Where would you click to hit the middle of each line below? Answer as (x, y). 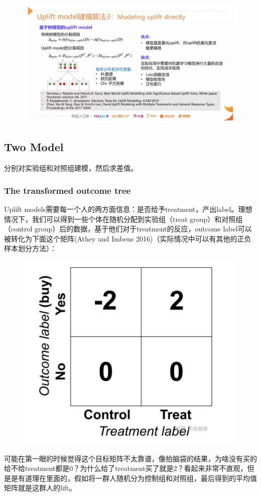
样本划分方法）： (30, 248)
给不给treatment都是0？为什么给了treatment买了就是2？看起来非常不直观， (126, 468)
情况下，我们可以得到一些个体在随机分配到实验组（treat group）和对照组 (123, 219)
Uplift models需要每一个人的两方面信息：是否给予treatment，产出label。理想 (128, 209)
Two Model (34, 147)
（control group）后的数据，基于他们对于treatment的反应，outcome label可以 (128, 229)
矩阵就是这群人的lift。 (40, 488)
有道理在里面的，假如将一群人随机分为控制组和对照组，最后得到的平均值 (137, 478)
